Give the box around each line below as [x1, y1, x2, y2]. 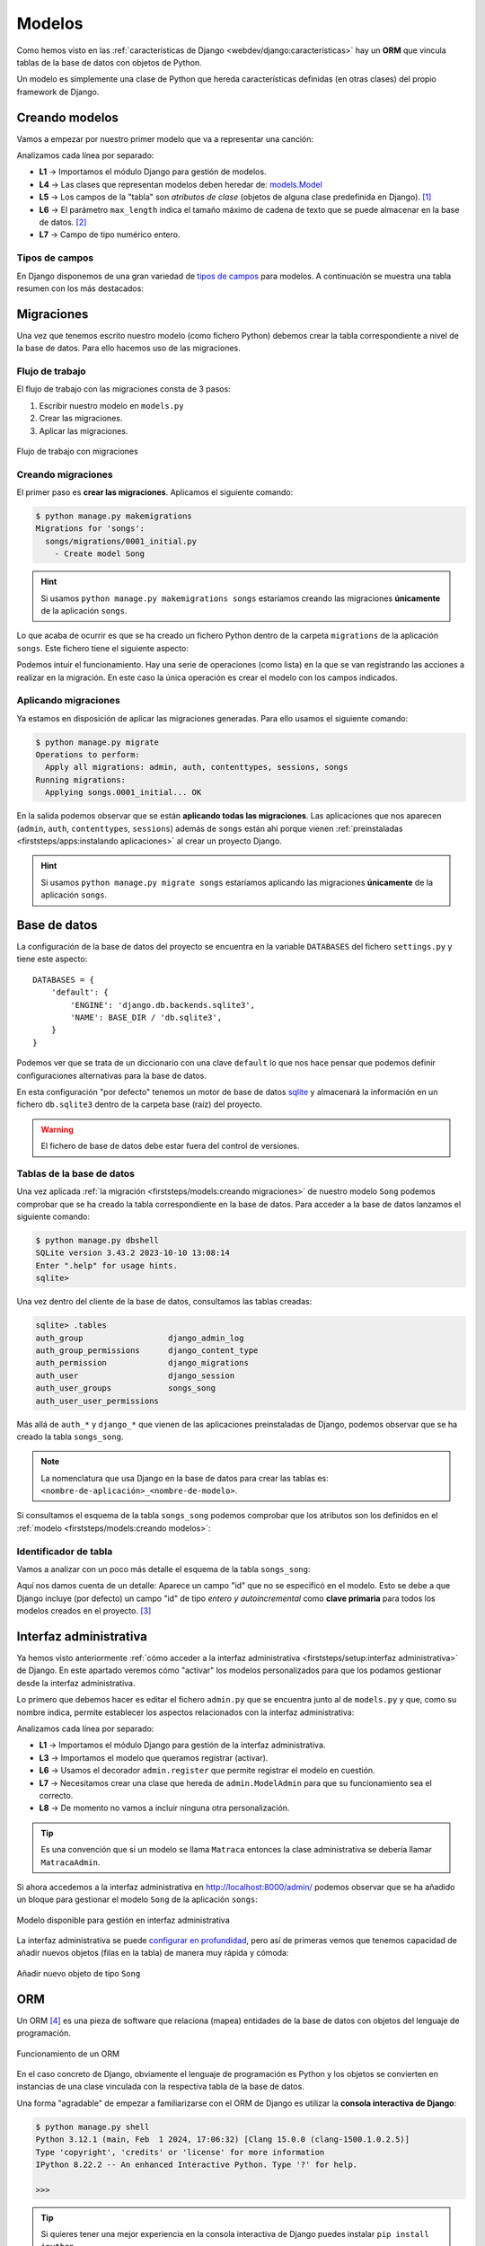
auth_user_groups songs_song [35, 1384, 216, 1393]
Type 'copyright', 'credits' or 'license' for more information [35, 2147, 325, 2157]
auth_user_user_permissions [35, 1395, 159, 1406]
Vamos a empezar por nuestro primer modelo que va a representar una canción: [16, 133, 314, 144]
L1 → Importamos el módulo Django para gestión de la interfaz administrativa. [39, 1739, 326, 1751]
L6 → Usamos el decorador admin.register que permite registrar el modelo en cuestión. [39, 1765, 376, 1776]
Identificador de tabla [16, 1545, 113, 1558]
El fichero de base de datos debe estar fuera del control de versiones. [40, 1141, 300, 1152]
